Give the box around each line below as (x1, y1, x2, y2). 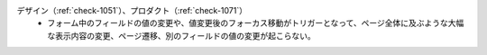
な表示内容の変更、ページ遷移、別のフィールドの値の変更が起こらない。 (47, 30, 316, 41)
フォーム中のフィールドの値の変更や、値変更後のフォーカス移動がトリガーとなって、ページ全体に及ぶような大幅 (47, 18, 464, 29)
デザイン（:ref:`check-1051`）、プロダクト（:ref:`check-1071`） (16, 5, 248, 15)
